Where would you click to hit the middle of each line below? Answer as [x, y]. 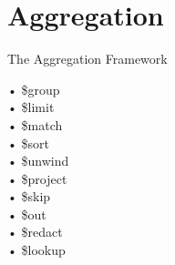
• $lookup [36, 250]
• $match [35, 124]
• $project [37, 178]
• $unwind [38, 161]
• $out [27, 214]
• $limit [31, 107]
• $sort [29, 143]
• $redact [35, 232]
